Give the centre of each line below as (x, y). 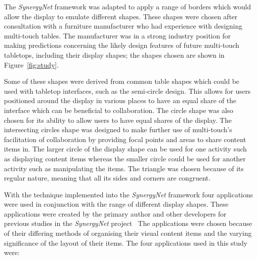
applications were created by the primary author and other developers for (115, 213)
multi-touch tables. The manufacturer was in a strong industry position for (117, 35)
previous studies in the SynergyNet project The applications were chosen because (128, 223)
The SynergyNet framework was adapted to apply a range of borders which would (128, 6)
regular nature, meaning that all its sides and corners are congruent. (107, 178)
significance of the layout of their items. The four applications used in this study (126, 242)
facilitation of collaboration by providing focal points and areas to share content (125, 139)
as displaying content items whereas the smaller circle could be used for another (125, 158)
